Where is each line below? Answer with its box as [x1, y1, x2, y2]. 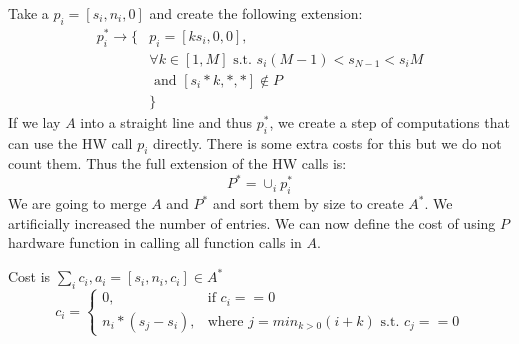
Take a [8, 3, 49, 23]
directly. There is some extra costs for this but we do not [153, 132, 502, 153]
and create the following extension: [149, 3, 363, 23]
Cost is [8, 266, 51, 287]
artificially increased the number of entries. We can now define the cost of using [8, 212, 496, 233]
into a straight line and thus [80, 111, 253, 132]
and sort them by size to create [212, 193, 404, 214]
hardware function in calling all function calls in [8, 232, 302, 253]
